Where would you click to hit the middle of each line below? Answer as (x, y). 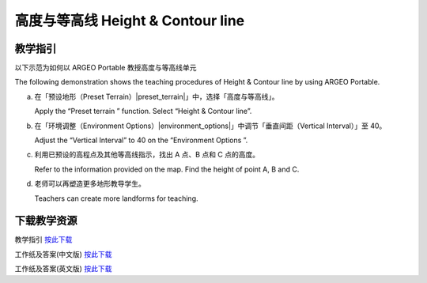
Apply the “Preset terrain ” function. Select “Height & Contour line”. (143, 111)
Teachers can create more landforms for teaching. (116, 198)
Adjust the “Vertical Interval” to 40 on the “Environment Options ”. (141, 140)
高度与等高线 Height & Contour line (130, 21)
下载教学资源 (46, 221)
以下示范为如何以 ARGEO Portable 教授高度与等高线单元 (106, 68)
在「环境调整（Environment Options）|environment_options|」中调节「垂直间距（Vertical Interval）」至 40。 (210, 126)
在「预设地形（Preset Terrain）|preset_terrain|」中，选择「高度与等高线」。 (157, 96)
